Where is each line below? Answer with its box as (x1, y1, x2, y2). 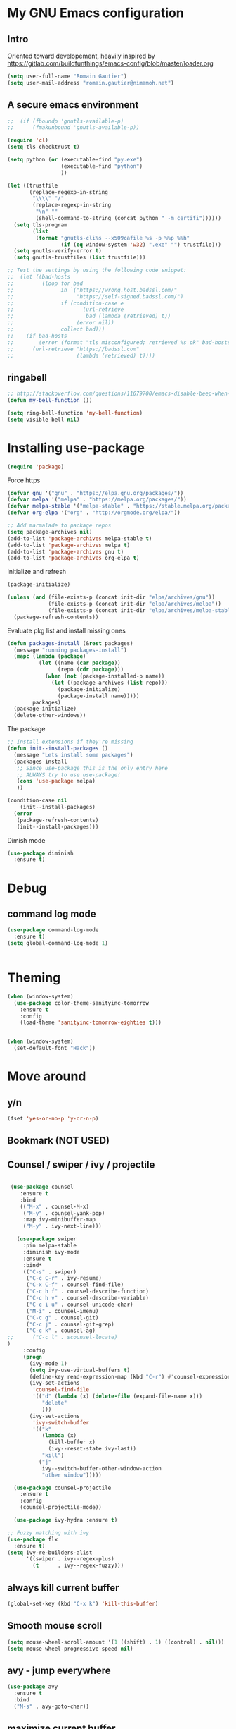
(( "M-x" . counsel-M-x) (20, 1203, 90, 1210)
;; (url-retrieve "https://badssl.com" (7, 346, 140, 353)
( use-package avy (7, 1683, 58, 1690)
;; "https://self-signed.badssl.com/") (7, 293, 184, 300)
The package (7, 725, 46, 733)
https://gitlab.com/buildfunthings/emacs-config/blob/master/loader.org (7, 59, 214, 68)
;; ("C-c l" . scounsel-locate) (7, 1334, 118, 1341)
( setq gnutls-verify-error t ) (13, 248, 102, 255)
